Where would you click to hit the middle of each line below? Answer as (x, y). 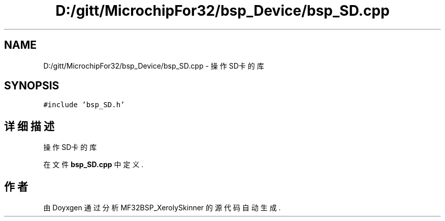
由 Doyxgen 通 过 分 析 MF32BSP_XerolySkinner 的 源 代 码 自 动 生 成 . (162, 208)
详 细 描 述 (29, 126)
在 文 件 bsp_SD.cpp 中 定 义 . (93, 165)
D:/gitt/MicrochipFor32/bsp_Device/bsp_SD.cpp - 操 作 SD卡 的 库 (154, 66)
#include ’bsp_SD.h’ (84, 105)
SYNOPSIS (32, 86)
